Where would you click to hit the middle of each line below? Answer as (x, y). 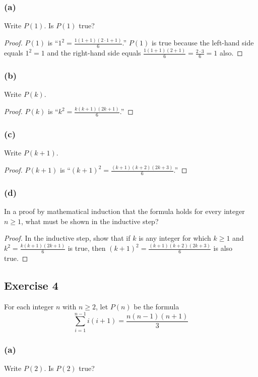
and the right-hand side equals (94, 53)
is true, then (87, 248)
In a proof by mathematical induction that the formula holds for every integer (124, 211)
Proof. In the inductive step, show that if (67, 238)
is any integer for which (175, 238)
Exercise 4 (31, 285)
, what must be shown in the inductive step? (90, 221)
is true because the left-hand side (203, 43)
